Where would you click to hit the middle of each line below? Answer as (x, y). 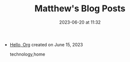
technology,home (27, 54)
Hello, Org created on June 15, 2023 (46, 44)
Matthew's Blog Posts (80, 9)
